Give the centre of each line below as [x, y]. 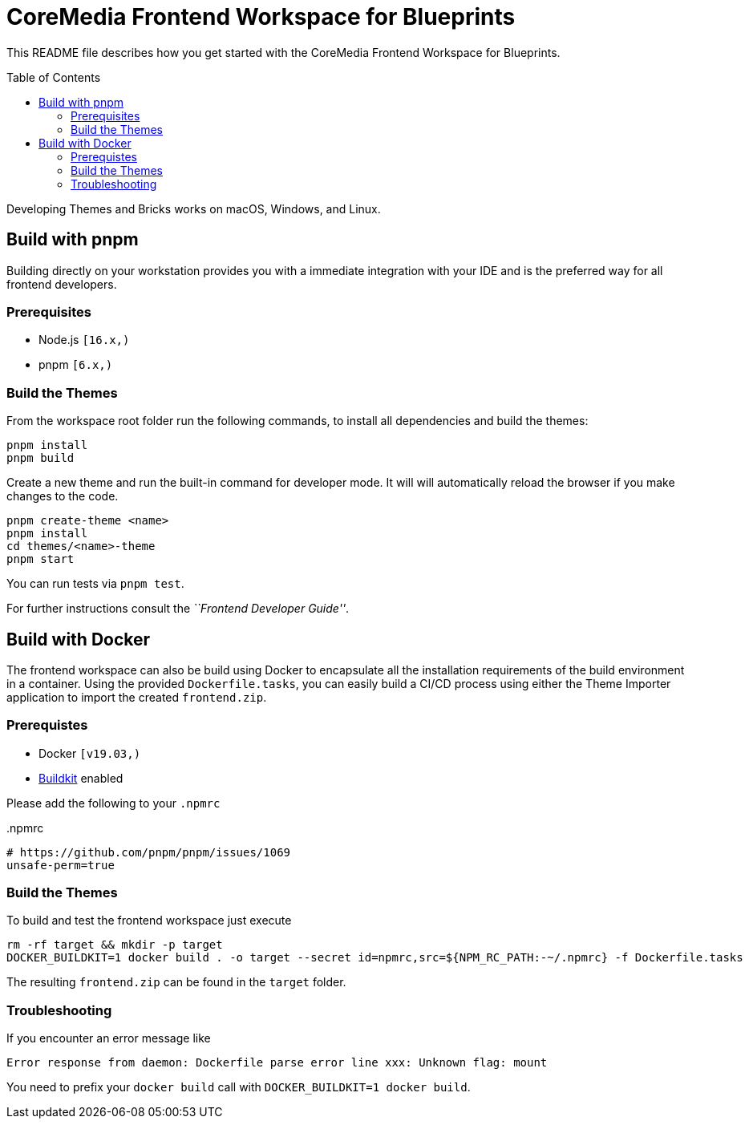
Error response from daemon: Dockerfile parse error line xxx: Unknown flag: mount [277, 1063]
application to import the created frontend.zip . [137, 697]
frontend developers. [62, 284]
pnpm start [40, 559]
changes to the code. [63, 496]
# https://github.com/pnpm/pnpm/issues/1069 [149, 852]
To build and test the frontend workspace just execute [149, 921]
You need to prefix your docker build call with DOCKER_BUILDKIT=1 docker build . [239, 1087]
